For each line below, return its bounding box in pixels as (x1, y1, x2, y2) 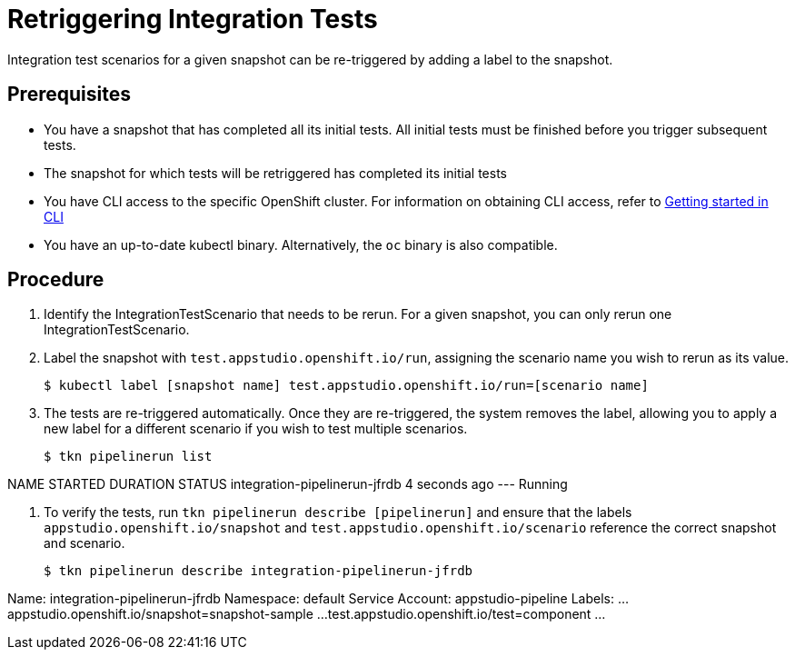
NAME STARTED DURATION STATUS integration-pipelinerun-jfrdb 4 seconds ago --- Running (7, 476, 568, 493)
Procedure (7, 268, 104, 292)
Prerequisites (7, 83, 131, 106)
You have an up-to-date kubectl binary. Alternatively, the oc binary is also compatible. (44, 236, 558, 253)
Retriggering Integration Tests (7, 4, 378, 35)
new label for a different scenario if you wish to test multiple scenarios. (44, 421, 468, 437)
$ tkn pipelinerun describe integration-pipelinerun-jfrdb (44, 563, 473, 579)
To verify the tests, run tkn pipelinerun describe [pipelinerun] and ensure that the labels (44, 504, 632, 521)
